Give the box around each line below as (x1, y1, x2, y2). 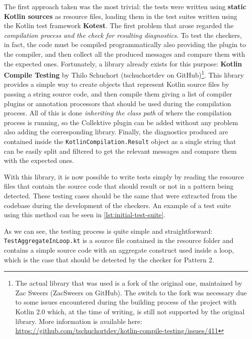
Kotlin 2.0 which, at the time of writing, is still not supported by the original (15, 307, 245, 316)
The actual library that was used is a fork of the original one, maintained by (15, 278, 242, 288)
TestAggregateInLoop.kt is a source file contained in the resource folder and (4, 235, 234, 245)
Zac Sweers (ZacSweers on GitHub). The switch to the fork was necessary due (15, 287, 247, 297)
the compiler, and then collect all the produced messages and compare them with (4, 48, 245, 59)
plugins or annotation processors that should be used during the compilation (4, 98, 231, 108)
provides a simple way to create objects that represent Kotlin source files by (4, 79, 229, 89)
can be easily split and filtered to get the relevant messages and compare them (4, 145, 237, 156)
